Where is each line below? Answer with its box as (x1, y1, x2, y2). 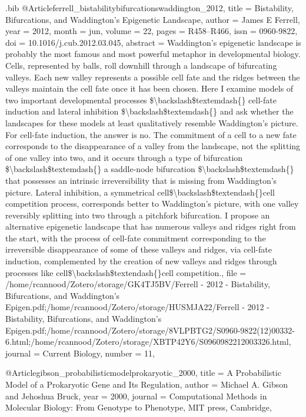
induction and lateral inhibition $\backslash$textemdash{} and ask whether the (5, 105, 294, 117)
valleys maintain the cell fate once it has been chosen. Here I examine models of (5, 82, 294, 95)
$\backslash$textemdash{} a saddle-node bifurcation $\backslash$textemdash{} (5, 163, 294, 175)
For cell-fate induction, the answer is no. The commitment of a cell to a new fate (5, 128, 297, 140)
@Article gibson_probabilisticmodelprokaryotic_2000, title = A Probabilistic (5, 366, 281, 379)
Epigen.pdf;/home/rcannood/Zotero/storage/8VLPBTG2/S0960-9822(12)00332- (5, 324, 295, 336)
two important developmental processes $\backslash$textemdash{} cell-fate (5, 93, 277, 106)
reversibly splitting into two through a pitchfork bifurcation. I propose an (5, 208, 270, 221)
